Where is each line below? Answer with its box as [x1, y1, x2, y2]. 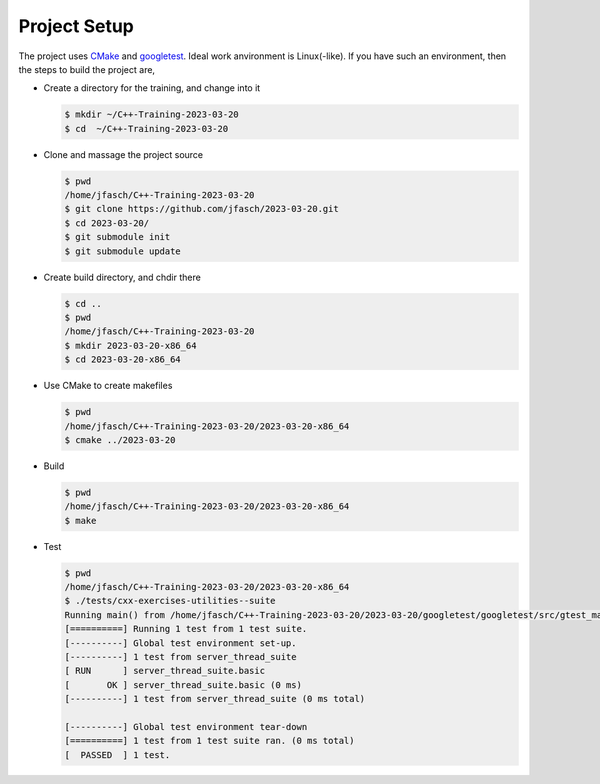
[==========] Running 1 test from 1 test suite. [64, 623, 308, 635]
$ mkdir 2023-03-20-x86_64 [64, 340, 197, 351]
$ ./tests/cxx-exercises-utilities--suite [64, 595, 276, 607]
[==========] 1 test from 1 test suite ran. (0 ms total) [64, 735, 355, 747]
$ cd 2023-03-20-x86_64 [64, 354, 182, 365]
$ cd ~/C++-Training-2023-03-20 [64, 123, 229, 134]
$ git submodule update [64, 245, 182, 257]
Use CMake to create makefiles [43, 380, 173, 392]
